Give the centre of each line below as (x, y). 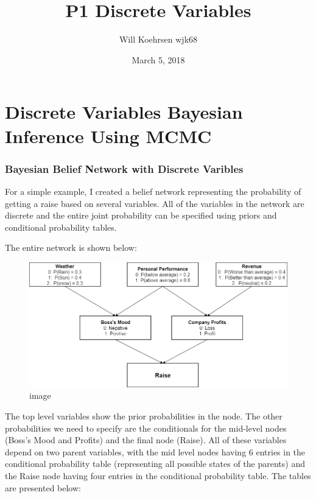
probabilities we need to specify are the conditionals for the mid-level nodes (146, 428)
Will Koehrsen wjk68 (158, 39)
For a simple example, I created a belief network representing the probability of (153, 191)
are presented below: (43, 487)
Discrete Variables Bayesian (124, 112)
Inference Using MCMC (108, 135)
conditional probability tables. (61, 227)
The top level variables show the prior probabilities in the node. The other (144, 416)
